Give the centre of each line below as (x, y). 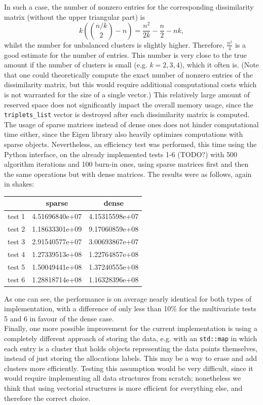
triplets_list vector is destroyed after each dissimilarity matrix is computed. (127, 114)
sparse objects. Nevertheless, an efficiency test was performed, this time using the (130, 144)
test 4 (16, 254)
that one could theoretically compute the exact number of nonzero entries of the (128, 74)
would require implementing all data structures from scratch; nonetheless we (123, 378)
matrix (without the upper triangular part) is (74, 16)
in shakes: (19, 184)
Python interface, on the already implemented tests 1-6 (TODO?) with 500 (121, 154)
